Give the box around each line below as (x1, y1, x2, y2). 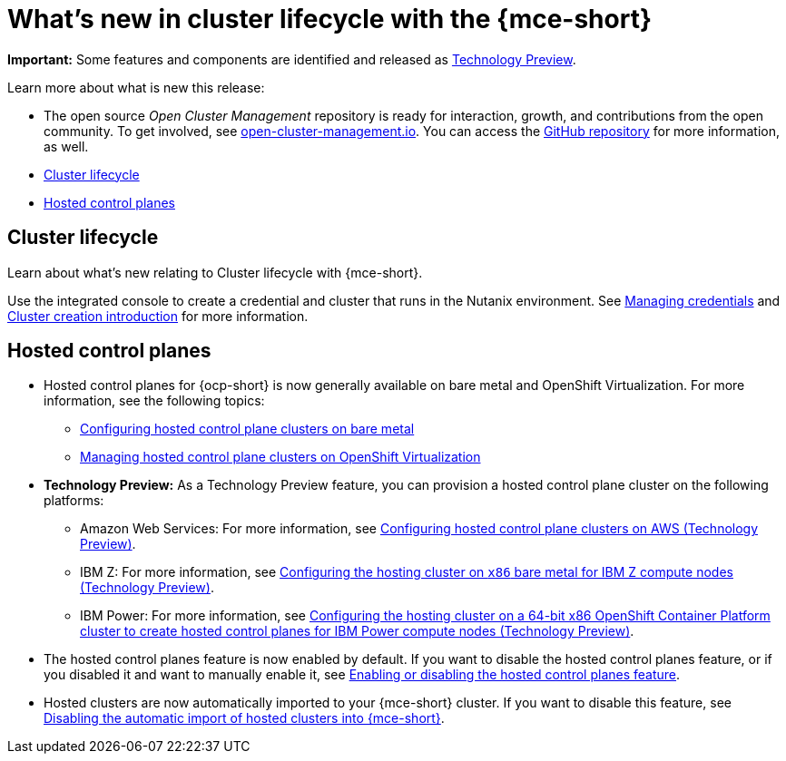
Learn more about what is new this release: (7, 79, 265, 95)
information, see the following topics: (44, 393, 265, 409)
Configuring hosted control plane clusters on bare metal (80, 421, 415, 437)
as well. (44, 138, 89, 154)
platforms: (44, 493, 104, 509)
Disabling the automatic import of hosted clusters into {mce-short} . (44, 710, 445, 727)
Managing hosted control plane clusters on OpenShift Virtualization (80, 449, 481, 465)
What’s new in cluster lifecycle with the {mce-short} (7, 4, 653, 34)
